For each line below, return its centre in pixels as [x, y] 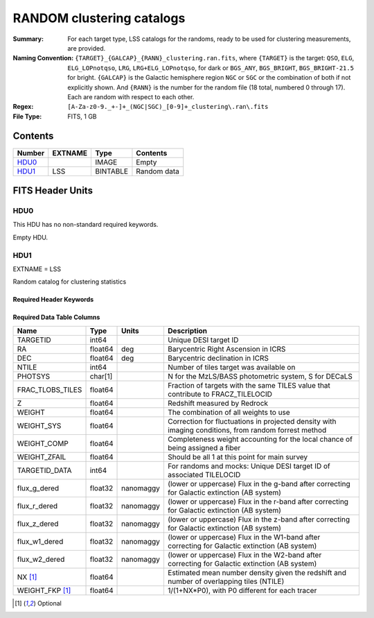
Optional [49, 603]
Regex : [23, 107]
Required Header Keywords [53, 300]
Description [187, 331]
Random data [158, 171]
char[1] [101, 376]
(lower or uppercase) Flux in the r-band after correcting [258, 501]
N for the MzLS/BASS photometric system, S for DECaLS [260, 376]
